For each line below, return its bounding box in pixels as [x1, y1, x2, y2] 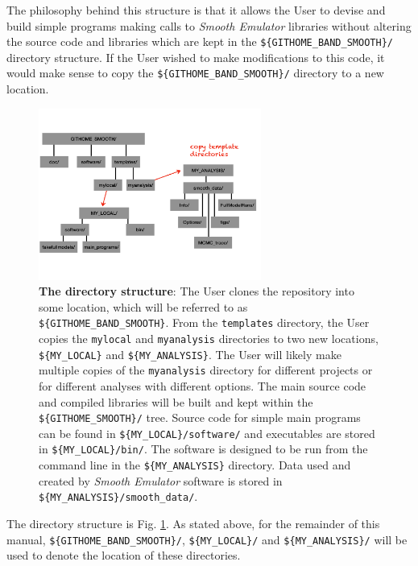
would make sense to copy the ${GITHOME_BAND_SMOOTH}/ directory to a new [6, 64, 384, 81]
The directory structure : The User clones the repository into [39, 283, 354, 300]
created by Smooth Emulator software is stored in [39, 472, 283, 489]
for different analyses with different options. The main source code [39, 377, 366, 394]
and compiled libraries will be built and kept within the [39, 393, 313, 410]
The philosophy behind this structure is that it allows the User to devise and [6, 2, 386, 18]
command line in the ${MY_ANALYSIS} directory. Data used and [39, 457, 351, 473]
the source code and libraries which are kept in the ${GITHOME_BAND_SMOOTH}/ [6, 33, 393, 50]
